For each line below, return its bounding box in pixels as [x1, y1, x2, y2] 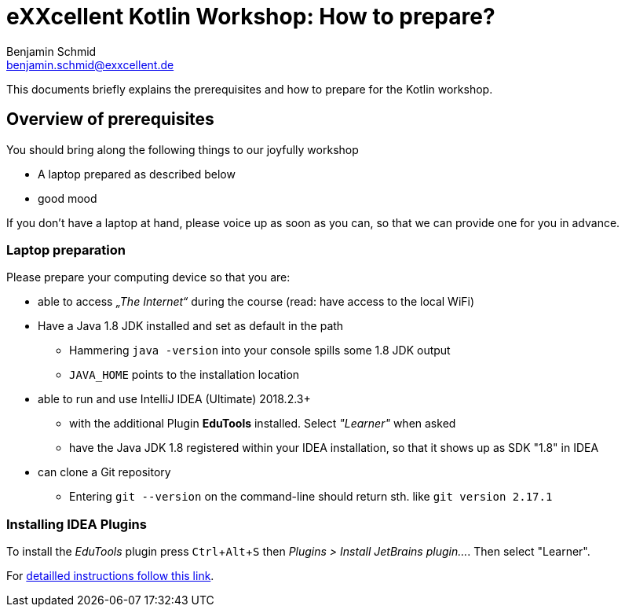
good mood [38, 191, 97, 205]
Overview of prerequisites [6, 109, 214, 130]
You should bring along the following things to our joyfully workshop [6, 142, 359, 156]
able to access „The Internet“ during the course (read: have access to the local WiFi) [38, 295, 475, 309]
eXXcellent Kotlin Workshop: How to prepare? [6, 3, 495, 30]
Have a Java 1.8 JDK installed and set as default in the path [38, 319, 344, 333]
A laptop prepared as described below [38, 167, 236, 181]
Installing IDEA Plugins [6, 516, 147, 532]
